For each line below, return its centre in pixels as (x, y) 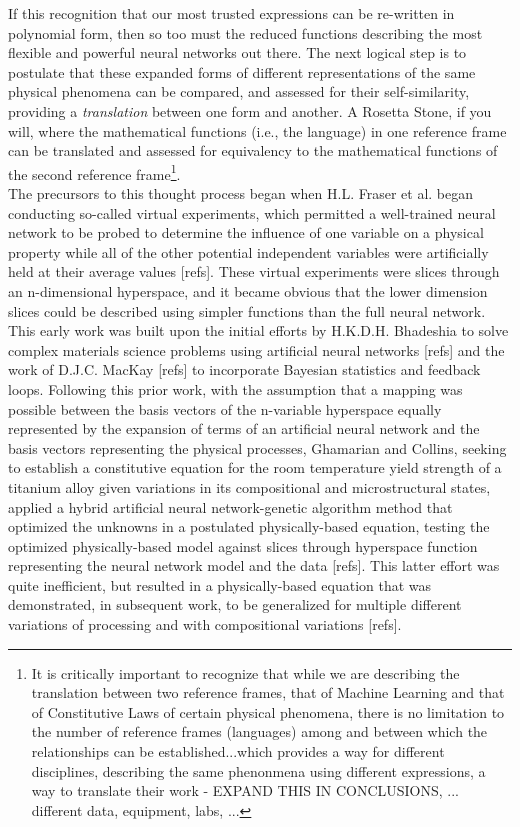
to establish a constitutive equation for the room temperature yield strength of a (255, 467)
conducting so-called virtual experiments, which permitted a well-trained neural (252, 212)
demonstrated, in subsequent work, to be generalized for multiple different (235, 604)
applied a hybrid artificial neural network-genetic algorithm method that (230, 506)
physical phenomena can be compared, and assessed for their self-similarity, (239, 91)
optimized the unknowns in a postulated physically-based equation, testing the (249, 526)
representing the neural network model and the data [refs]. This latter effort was (254, 565)
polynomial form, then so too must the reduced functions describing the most (245, 32)
